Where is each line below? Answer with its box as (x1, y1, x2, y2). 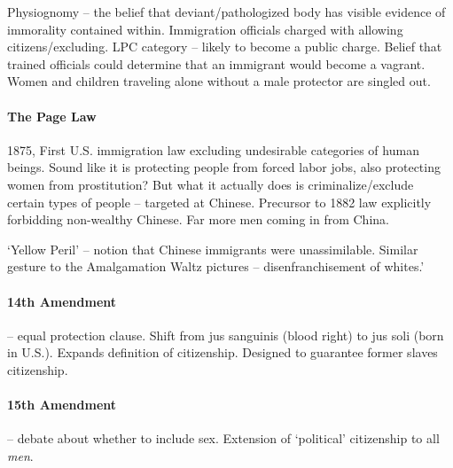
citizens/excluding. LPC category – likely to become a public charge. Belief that (7, 37, 442, 56)
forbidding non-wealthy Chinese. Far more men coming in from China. (7, 210, 389, 229)
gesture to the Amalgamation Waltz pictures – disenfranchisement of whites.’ (7, 257, 425, 276)
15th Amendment (7, 395, 117, 414)
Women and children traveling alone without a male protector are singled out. (7, 72, 431, 90)
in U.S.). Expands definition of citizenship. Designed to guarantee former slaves (7, 343, 438, 362)
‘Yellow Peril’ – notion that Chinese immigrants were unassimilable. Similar (7, 239, 418, 258)
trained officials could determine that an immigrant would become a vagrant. (7, 54, 426, 73)
